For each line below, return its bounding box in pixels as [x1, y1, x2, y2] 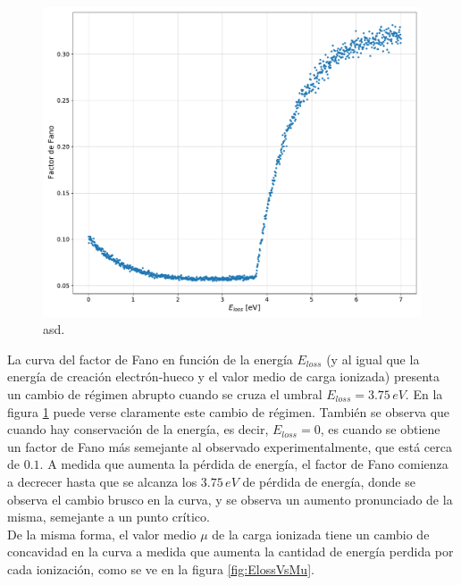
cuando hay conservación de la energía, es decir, [7, 420, 269, 439]
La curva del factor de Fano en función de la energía [7, 349, 293, 368]
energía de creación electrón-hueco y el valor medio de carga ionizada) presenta [7, 367, 440, 386]
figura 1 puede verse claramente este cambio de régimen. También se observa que [7, 402, 450, 421]
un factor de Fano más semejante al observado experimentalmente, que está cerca [7, 437, 452, 455]
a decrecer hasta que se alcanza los [7, 472, 197, 490]
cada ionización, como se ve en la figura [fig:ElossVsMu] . [7, 559, 314, 578]
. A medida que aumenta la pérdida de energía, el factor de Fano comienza [39, 455, 448, 473]
